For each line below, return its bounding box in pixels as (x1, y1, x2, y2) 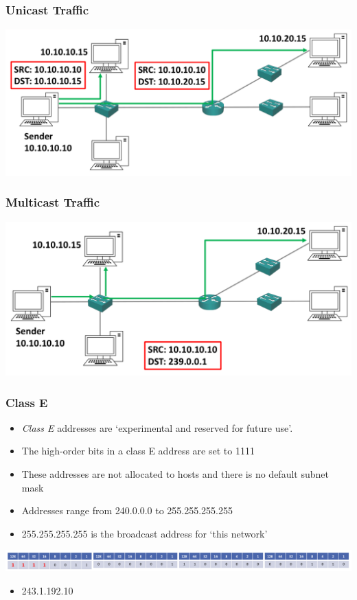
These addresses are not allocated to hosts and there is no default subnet (21, 467, 329, 481)
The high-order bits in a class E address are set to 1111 (21, 443, 255, 458)
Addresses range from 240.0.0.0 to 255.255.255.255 (21, 503, 233, 518)
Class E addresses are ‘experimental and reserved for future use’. (21, 420, 293, 435)
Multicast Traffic (5, 194, 100, 211)
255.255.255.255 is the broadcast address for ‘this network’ (21, 526, 268, 540)
